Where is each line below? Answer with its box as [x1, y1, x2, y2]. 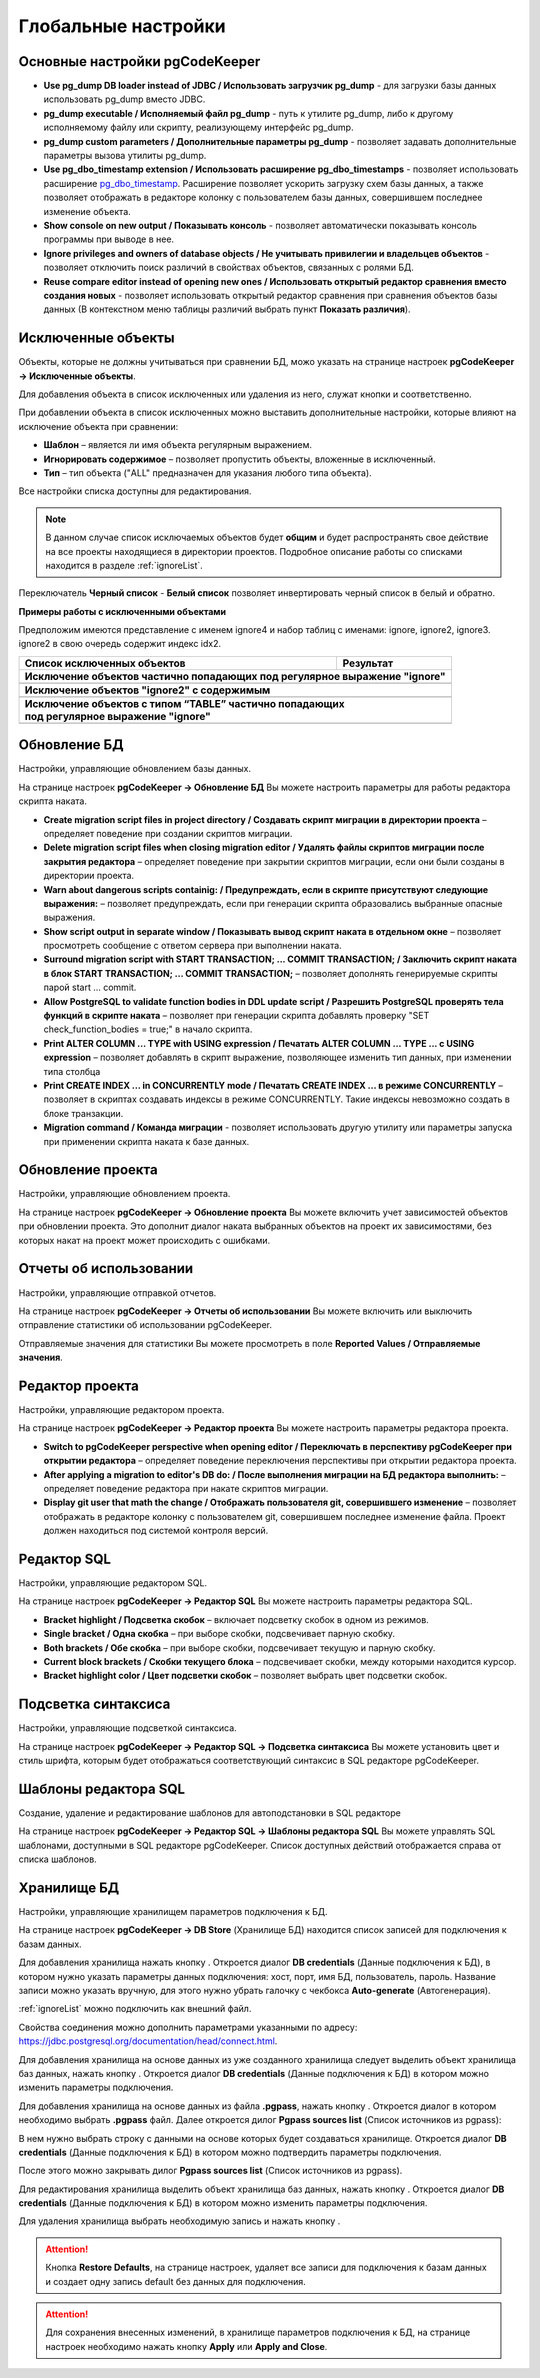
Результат [342, 656, 394, 670]
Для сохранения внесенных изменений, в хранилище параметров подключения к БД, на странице [45, 2326, 471, 2339]
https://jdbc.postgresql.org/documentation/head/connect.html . [18, 2035, 278, 2047]
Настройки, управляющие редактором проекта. [18, 1403, 225, 1415]
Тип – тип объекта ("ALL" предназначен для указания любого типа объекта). [43, 466, 372, 479]
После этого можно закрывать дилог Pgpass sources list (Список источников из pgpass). [18, 2165, 403, 2177]
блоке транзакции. [43, 1107, 124, 1119]
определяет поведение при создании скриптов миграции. [43, 827, 293, 839]
